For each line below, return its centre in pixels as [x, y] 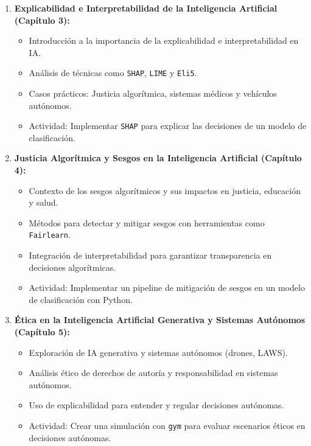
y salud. [44, 202]
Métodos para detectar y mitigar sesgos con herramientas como [147, 222]
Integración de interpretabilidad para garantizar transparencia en [150, 255]
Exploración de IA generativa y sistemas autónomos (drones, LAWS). [158, 352]
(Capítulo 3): [42, 20]
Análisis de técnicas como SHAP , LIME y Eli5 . [113, 73]
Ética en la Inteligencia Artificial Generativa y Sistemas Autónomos [160, 320]
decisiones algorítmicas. [72, 267]
